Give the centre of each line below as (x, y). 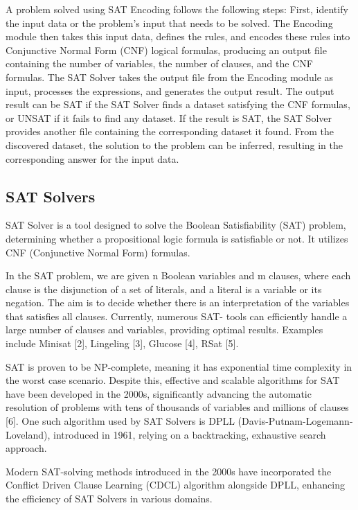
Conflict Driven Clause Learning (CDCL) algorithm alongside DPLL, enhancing (175, 485)
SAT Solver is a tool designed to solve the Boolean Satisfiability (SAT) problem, (176, 225)
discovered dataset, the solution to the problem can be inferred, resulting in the (174, 144)
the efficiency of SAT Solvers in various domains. (109, 499)
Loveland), (28, 434)
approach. (26, 448)
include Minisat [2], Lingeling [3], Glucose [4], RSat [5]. (122, 343)
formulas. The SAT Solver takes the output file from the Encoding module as (170, 77)
